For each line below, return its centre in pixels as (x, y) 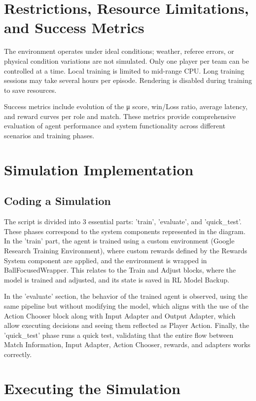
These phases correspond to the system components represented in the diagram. (125, 231)
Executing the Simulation (92, 388)
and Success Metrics (74, 27)
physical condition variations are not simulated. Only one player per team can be (127, 60)
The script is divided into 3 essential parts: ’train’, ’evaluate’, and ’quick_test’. (123, 221)
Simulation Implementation (99, 169)
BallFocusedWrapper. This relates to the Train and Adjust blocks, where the (120, 270)
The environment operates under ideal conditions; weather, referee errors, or (119, 51)
